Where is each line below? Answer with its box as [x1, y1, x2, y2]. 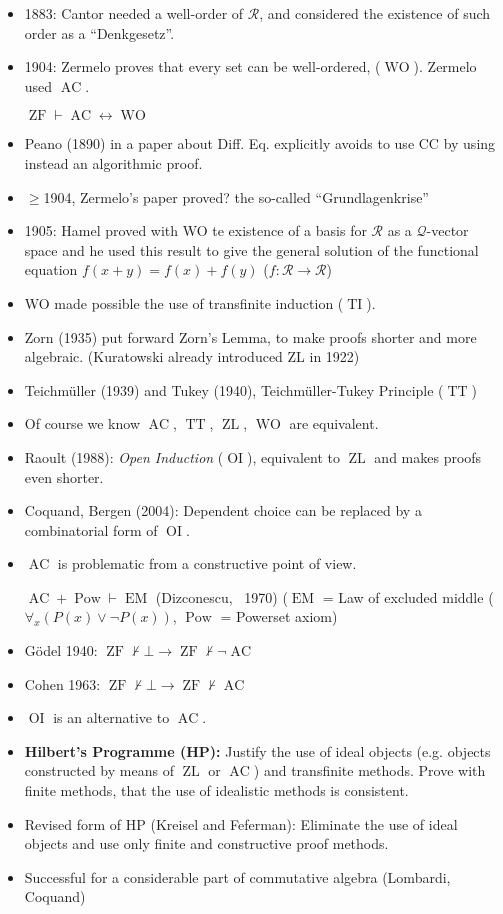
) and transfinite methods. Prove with [253, 760, 486, 781]
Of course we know [24, 413, 141, 434]
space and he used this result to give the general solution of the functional [24, 239, 479, 260]
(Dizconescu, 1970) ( [155, 586, 288, 607]
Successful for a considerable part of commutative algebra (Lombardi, [24, 866, 451, 887]
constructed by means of [24, 760, 174, 781]
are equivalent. [289, 413, 379, 434]
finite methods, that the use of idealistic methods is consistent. [24, 780, 409, 801]
